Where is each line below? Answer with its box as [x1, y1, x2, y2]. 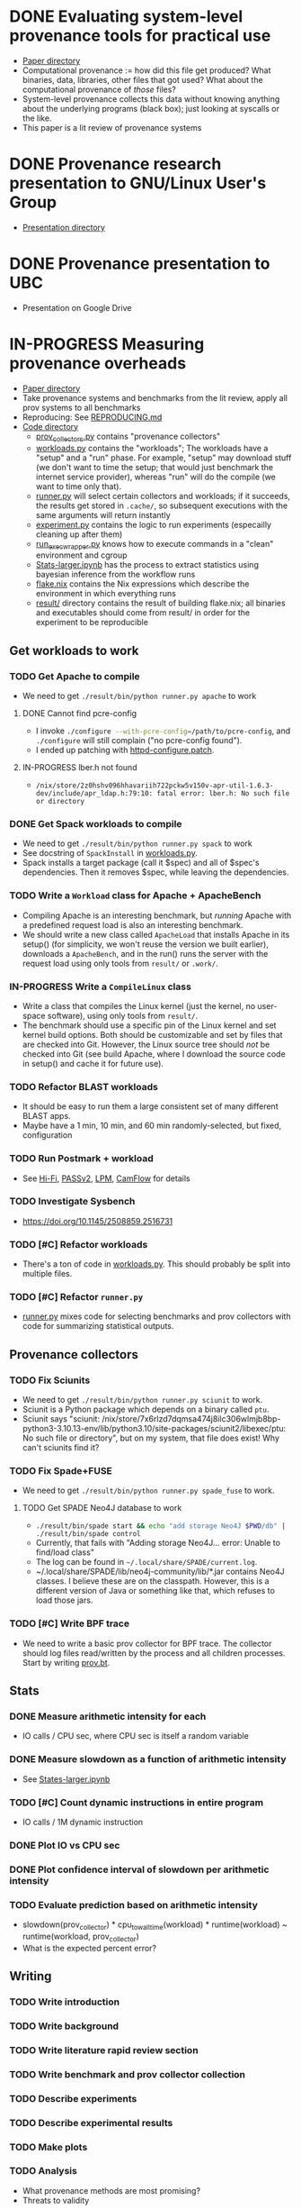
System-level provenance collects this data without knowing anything [22, 93, 280, 105]
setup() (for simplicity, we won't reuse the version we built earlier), [22, 939, 270, 950]
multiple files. [22, 1268, 73, 1279]
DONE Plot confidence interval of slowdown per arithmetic [9, 1863, 270, 1876]
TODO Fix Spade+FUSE [9, 1465, 112, 1477]
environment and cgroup [35, 550, 128, 560]
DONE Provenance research [9, 154, 222, 175]
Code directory [22, 421, 79, 432]
